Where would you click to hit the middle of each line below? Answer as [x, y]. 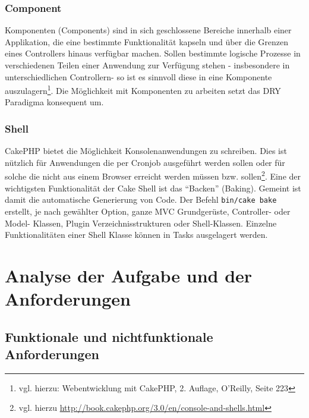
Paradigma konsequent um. [54, 102]
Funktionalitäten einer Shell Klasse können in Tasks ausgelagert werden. [136, 235]
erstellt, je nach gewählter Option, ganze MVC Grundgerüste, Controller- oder [148, 211]
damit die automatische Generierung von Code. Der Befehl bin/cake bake [141, 199]
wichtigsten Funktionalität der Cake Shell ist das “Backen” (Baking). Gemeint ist [153, 188]
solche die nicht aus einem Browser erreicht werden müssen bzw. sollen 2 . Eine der [153, 175]
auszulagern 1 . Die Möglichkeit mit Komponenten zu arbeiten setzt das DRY [143, 89]
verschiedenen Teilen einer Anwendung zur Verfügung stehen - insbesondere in [147, 65]
